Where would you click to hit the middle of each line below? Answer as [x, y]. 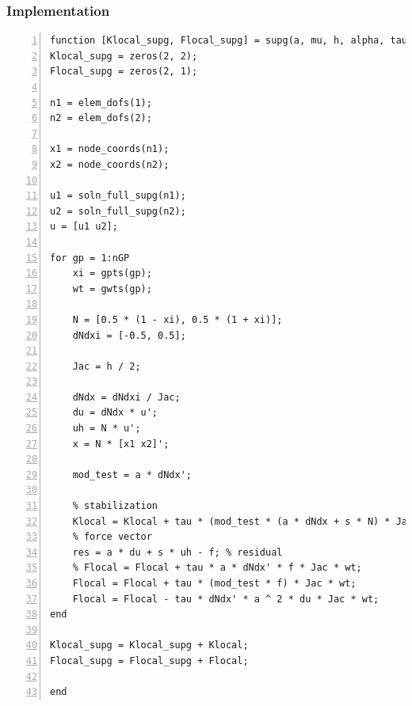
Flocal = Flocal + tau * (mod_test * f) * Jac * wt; [214, 583]
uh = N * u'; [107, 429]
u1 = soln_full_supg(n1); [118, 196]
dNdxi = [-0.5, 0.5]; [129, 335]
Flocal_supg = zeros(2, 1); [124, 72]
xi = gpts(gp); [112, 273]
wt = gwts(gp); [112, 288]
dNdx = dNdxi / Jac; [126, 397]
